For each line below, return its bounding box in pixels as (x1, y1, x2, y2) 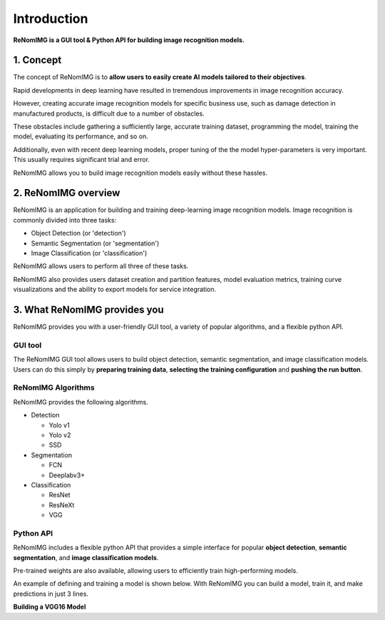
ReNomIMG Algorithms (13, 382, 96, 392)
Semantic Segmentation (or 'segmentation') (31, 239, 160, 248)
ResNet (48, 491, 71, 499)
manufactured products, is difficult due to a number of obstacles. (13, 109, 205, 118)
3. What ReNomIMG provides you (13, 304, 164, 316)
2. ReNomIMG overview (13, 187, 120, 199)
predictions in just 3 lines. (13, 589, 89, 598)
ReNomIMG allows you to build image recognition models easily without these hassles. (13, 168, 267, 177)
